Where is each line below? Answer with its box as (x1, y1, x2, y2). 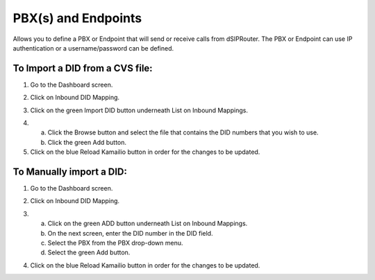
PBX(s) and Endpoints (12, 10, 142, 26)
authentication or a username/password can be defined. (12, 44, 174, 52)
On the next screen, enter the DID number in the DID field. (47, 229, 213, 237)
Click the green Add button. (47, 138, 127, 146)
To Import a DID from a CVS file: (12, 62, 153, 74)
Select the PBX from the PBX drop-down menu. (47, 239, 183, 247)
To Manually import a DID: (12, 166, 128, 177)
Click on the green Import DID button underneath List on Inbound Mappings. (30, 106, 248, 114)
